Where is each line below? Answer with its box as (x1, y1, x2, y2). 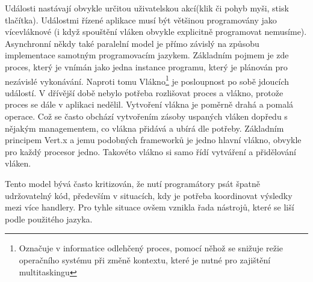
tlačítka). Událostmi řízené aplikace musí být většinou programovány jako (5, 13, 277, 26)
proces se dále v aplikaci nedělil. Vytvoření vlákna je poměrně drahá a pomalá (5, 98, 294, 111)
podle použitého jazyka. (5, 212, 93, 225)
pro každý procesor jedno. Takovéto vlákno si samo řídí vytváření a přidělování (5, 145, 296, 158)
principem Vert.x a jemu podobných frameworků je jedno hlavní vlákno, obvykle (5, 133, 302, 146)
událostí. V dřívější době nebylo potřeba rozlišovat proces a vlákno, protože (5, 86, 284, 99)
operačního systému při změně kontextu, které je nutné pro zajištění (19, 253, 271, 266)
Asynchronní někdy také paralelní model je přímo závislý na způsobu (5, 37, 259, 49)
